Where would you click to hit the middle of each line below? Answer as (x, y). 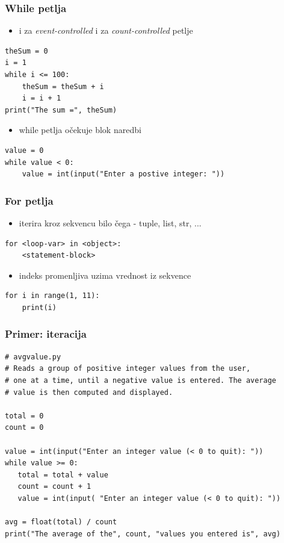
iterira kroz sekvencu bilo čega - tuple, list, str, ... (110, 222)
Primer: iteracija (46, 334)
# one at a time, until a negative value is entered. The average (141, 380)
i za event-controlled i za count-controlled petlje (106, 30)
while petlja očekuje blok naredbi (80, 130)
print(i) (39, 307)
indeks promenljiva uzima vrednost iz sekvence (105, 275)
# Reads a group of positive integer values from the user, (128, 369)
